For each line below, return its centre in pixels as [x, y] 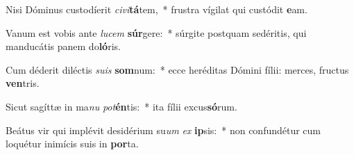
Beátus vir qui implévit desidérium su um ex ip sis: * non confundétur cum [163, 130]
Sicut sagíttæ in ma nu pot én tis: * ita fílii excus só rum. [121, 106]
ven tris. [23, 83]
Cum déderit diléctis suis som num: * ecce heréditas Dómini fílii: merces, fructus [177, 69]
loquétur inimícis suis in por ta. [72, 144]
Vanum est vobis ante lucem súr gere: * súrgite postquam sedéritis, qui [156, 32]
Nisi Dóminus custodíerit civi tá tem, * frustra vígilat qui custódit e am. [157, 9]
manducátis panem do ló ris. [63, 46]
